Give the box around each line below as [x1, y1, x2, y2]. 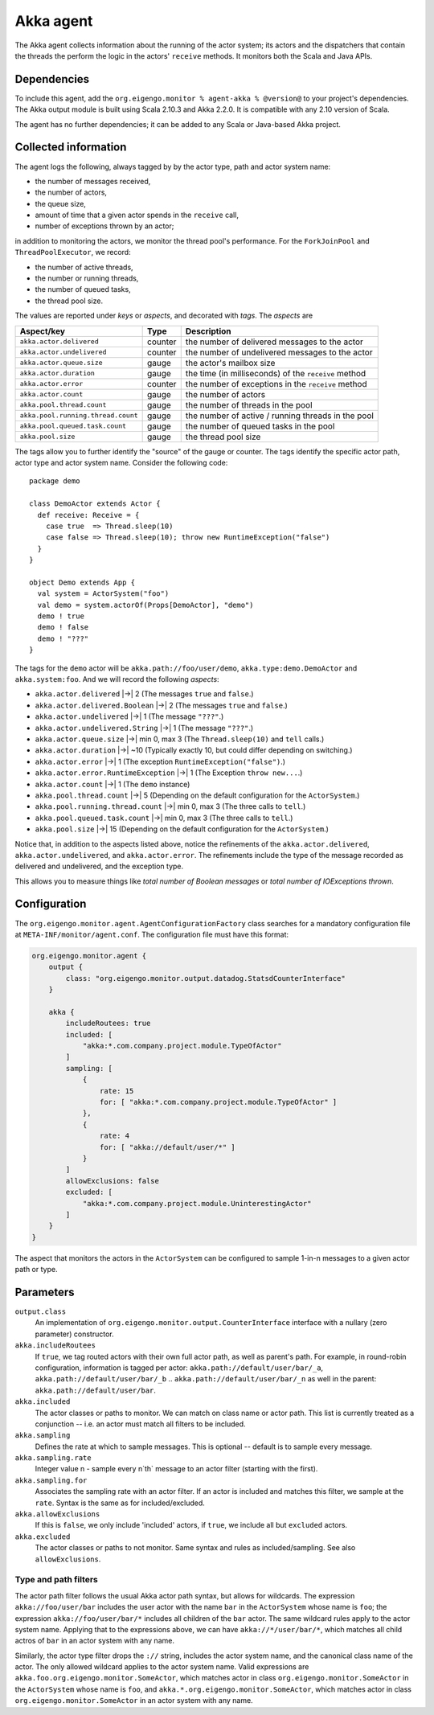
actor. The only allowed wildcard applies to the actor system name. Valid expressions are [14, 1662, 309, 1672]
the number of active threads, [35, 262, 133, 272]
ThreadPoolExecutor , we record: [14, 248, 132, 257]
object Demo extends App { [29, 577, 136, 587]
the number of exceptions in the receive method [185, 378, 367, 389]
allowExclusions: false [65, 1176, 160, 1185]
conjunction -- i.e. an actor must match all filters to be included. [35, 1419, 246, 1429]
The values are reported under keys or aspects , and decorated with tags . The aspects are [14, 310, 313, 321]
